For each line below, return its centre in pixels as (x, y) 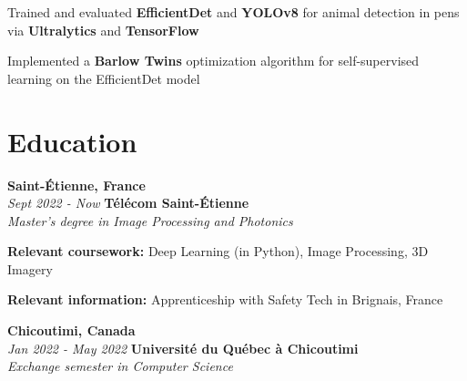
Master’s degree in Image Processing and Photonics (150, 220)
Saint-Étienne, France (76, 185)
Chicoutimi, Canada (71, 330)
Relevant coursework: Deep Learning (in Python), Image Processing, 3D (218, 251)
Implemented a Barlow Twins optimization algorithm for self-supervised (213, 61)
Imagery (30, 268)
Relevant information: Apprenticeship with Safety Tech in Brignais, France (225, 299)
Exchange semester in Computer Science (120, 366)
